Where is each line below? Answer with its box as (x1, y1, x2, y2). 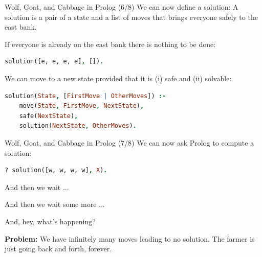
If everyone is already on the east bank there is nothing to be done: (5, 38, 216, 49)
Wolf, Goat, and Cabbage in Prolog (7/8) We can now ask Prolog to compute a (5, 137, 254, 148)
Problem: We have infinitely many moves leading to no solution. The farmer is (5, 233, 255, 244)
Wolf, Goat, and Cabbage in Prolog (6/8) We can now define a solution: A (5, 2, 238, 12)
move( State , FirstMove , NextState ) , (19, 102, 144, 110)
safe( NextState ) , (19, 112, 78, 120)
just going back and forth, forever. (5, 243, 112, 254)
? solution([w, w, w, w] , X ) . (5, 167, 107, 174)
